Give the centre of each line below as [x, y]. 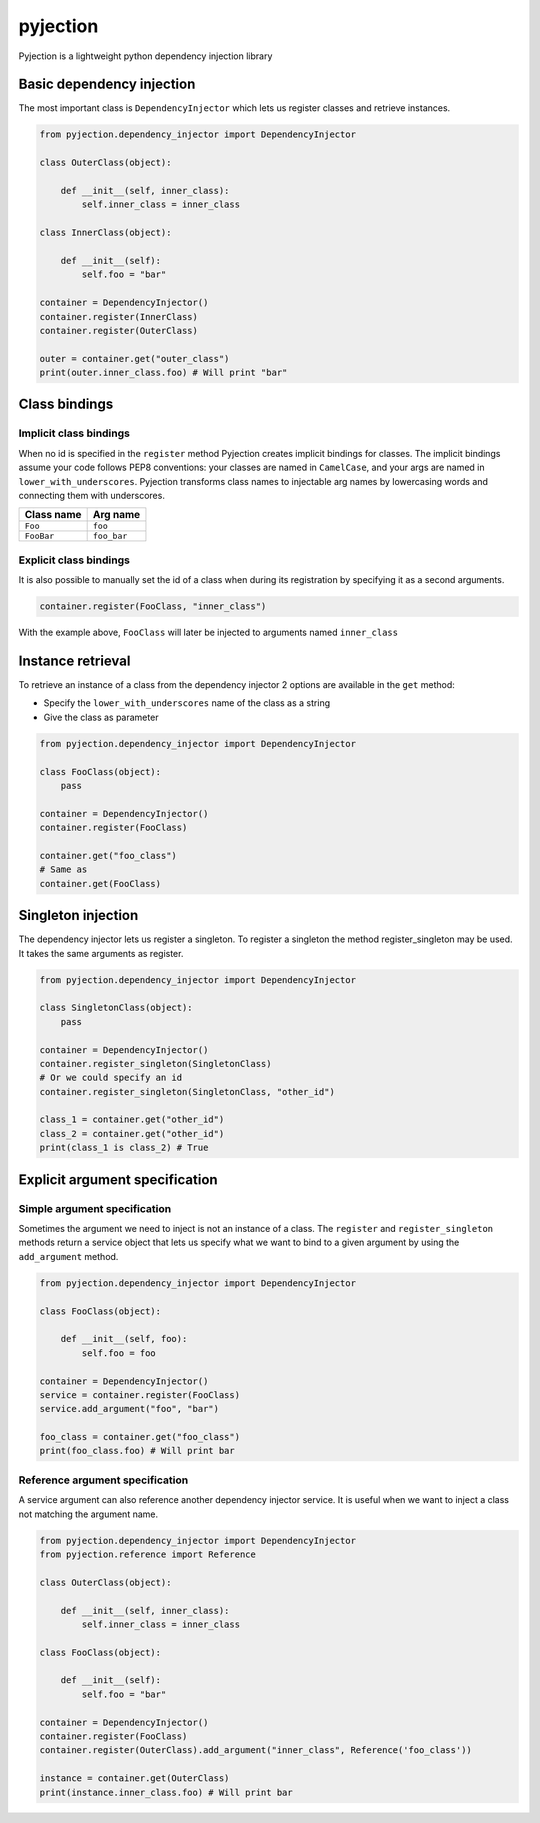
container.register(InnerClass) [119, 316]
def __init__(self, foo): [124, 1339]
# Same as [63, 869]
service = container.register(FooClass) [139, 1394]
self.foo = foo [119, 1353]
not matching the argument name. [88, 1514]
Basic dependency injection [107, 84]
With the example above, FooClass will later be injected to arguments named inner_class [208, 632]
